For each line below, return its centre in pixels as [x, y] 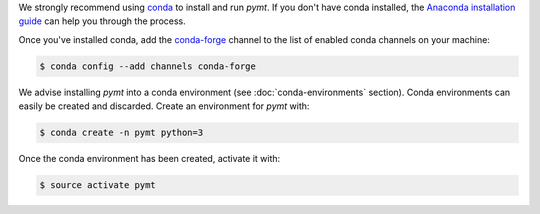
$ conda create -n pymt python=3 [121, 133]
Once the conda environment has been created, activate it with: [149, 159]
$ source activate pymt [98, 185]
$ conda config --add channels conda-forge [148, 66]
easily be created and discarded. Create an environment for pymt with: [164, 106]
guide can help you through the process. [102, 21]
